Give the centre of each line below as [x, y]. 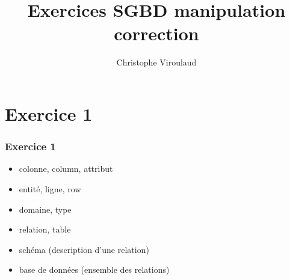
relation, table [45, 229]
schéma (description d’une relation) [84, 249]
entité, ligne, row [50, 188]
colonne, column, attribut [66, 169]
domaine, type [45, 209]
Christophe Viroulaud [156, 62]
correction [156, 33]
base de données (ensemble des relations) [94, 269]
